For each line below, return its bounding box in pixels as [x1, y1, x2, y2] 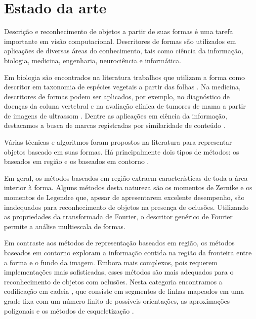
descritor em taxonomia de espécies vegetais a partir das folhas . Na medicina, [4, 81, 241, 92]
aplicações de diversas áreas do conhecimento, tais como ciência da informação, [4, 45, 243, 56]
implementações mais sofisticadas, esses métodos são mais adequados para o [4, 267, 234, 277]
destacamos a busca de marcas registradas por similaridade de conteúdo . [4, 120, 225, 130]
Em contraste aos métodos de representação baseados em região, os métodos [4, 238, 235, 248]
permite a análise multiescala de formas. [4, 221, 126, 231]
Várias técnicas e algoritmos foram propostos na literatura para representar [4, 137, 232, 147]
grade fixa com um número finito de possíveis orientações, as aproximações [4, 295, 230, 306]
